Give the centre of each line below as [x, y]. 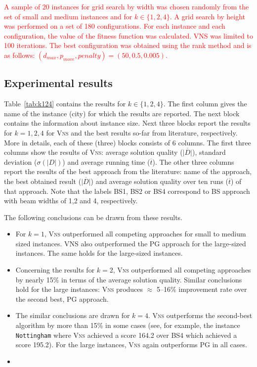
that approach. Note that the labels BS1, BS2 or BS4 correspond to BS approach [127, 191]
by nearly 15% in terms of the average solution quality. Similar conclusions [129, 279]
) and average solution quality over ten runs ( [159, 181]
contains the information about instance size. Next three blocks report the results [127, 123]
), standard [209, 152]
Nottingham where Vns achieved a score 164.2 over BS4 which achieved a [126, 335]
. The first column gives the [205, 104]
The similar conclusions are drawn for [73, 315]
